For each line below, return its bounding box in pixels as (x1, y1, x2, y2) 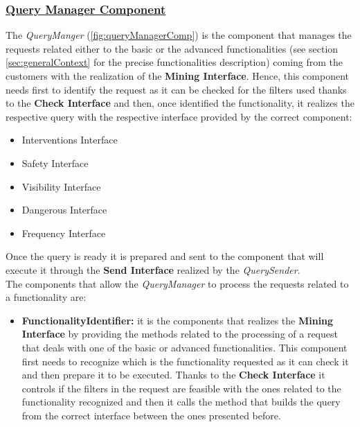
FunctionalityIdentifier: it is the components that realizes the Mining (21, 313, 334, 327)
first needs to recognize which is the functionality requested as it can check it (21, 354, 349, 368)
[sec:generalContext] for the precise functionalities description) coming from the (6, 55, 343, 69)
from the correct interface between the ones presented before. (21, 408, 281, 422)
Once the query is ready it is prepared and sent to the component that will (6, 249, 324, 263)
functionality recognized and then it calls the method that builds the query (21, 394, 341, 409)
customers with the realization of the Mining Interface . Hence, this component (6, 69, 349, 82)
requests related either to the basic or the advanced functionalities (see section (6, 41, 339, 55)
